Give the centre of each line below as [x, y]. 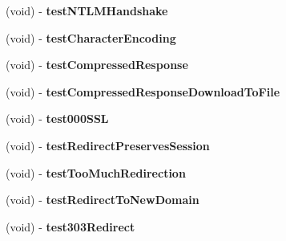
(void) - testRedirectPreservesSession [108, 145]
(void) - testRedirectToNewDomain [103, 200]
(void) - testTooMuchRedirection [96, 172]
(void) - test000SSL [57, 118]
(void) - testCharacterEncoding [91, 37]
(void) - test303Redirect [70, 226]
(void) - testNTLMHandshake [87, 10]
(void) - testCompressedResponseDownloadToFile [143, 91]
